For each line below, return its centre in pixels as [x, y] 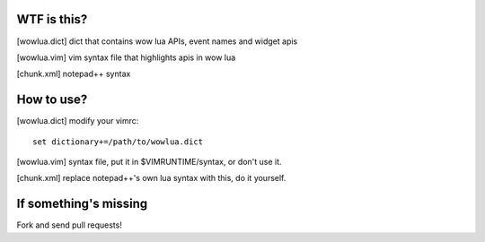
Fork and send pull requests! [70, 225]
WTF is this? [52, 19]
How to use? [52, 100]
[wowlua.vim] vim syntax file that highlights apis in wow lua [126, 57]
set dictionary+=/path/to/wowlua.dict [118, 142]
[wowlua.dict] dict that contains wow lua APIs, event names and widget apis [157, 41]
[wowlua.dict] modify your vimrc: [78, 121]
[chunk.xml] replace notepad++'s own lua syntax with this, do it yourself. [151, 178]
